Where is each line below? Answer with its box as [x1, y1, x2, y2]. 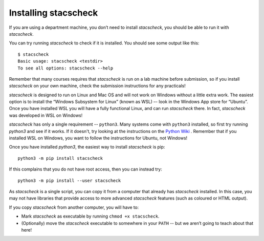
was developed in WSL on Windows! [9, 112, 83, 118]
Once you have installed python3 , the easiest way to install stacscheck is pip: [9, 144, 165, 150]
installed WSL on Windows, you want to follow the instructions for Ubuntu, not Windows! [9, 135, 188, 141]
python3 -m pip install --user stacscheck [18, 177, 121, 183]
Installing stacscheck [9, 7, 98, 18]
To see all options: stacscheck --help [18, 65, 113, 71]
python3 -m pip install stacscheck [18, 155, 103, 161]
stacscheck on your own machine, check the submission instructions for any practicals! [9, 83, 186, 89]
